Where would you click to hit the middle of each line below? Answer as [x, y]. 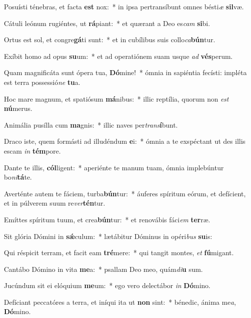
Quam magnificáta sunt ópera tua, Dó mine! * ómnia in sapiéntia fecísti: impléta [125, 72]
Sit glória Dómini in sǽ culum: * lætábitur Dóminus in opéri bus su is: [108, 236]
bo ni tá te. [18, 177]
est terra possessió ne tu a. [42, 82]
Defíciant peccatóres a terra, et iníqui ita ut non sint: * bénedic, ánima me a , [120, 302]
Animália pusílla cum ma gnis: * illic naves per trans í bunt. [91, 124]
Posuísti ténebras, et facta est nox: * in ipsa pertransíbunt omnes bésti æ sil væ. [124, 6]
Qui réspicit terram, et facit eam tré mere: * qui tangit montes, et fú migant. [119, 252]
